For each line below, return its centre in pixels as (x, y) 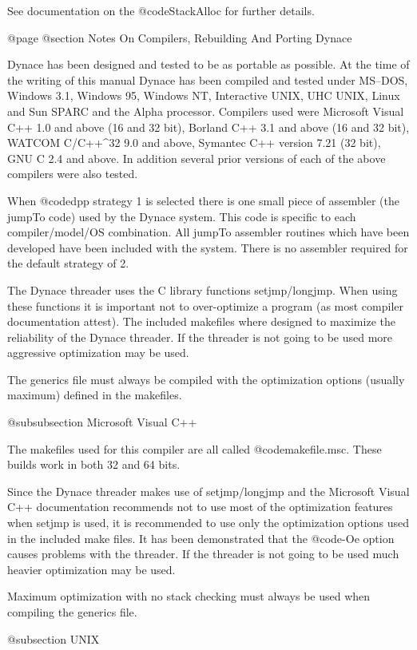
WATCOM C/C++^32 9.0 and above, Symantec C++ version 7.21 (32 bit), (194, 143)
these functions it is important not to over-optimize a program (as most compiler (205, 305)
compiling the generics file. (72, 612)
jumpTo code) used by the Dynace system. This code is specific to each (182, 216)
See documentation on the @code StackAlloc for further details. (161, 10)
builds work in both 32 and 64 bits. (94, 464)
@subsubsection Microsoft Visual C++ (102, 422)
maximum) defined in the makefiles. (95, 395)
